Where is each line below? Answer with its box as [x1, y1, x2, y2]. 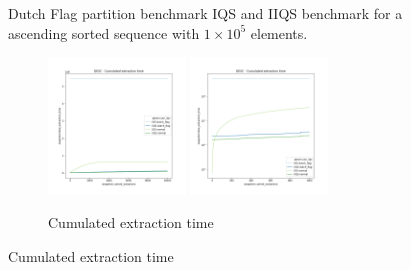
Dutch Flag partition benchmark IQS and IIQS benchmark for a [8, 3, 403, 23]
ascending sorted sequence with [8, 22, 200, 43]
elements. [250, 22, 308, 43]
